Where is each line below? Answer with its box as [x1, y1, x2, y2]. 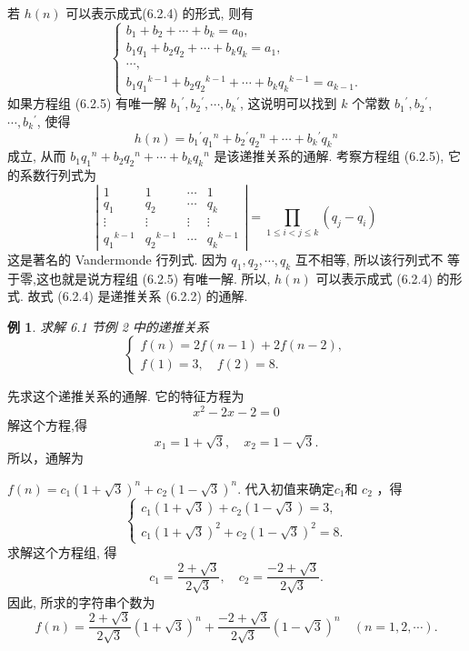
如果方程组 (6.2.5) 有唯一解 [7, 94, 166, 113]
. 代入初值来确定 [237, 478, 334, 497]
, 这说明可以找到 [240, 94, 337, 113]
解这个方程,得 [7, 416, 87, 435]
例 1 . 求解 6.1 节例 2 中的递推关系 [7, 316, 209, 336]
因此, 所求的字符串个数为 [7, 592, 155, 611]
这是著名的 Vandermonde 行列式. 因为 [7, 249, 227, 268]
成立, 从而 [7, 146, 66, 165]
